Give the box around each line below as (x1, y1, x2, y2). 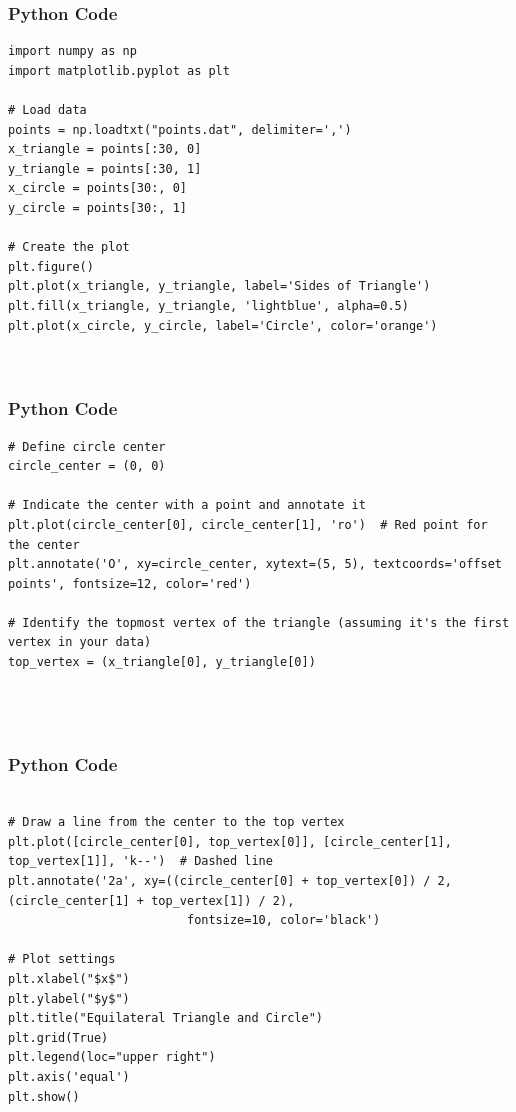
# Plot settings (8, 952, 116, 967)
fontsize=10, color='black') (186, 913, 381, 928)
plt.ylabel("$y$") (8, 991, 130, 1006)
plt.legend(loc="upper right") (8, 1050, 216, 1065)
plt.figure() (8, 259, 94, 274)
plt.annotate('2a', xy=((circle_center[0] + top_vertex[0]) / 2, (8, 874, 452, 889)
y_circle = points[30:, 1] (8, 200, 187, 215)
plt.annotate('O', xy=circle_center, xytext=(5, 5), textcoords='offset (8, 557, 502, 572)
